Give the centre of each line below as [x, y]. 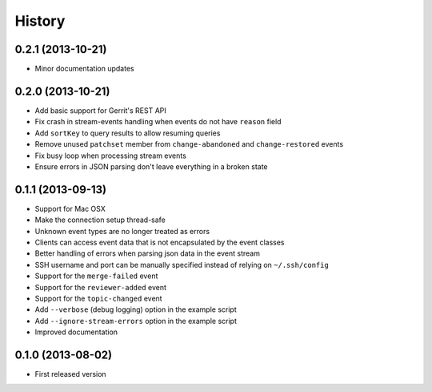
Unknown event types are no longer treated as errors [122, 231]
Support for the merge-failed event [96, 276]
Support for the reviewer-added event [101, 287]
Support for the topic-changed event [99, 298]
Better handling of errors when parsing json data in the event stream [147, 253]
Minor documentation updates [85, 69]
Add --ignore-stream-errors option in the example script [136, 321]
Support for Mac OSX [70, 208]
